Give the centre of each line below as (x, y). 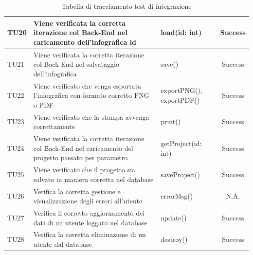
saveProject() (180, 174)
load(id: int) (181, 32)
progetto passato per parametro (81, 157)
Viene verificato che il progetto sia (84, 170)
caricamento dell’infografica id (85, 42)
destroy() (174, 239)
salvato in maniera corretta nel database (93, 179)
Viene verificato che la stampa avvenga (91, 117)
